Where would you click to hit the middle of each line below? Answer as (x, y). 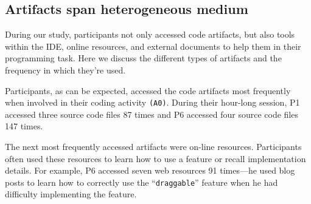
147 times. (24, 126)
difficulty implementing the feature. (71, 194)
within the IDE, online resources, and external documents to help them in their (153, 46)
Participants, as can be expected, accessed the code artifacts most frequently (148, 90)
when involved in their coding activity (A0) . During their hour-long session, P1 (152, 102)
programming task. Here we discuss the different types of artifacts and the (143, 58)
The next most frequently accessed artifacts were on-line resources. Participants (153, 147)
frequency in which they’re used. (65, 70)
